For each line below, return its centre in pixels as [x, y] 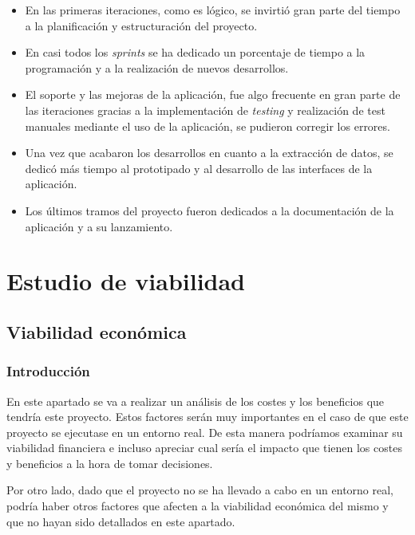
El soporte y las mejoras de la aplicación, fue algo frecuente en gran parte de [213, 94]
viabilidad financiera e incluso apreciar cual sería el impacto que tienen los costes [204, 448]
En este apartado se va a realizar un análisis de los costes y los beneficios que [196, 401]
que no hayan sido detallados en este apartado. [121, 521]
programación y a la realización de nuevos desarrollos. [157, 67]
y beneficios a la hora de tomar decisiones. [110, 463]
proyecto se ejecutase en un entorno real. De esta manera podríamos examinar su [205, 432]
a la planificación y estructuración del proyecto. [141, 25]
